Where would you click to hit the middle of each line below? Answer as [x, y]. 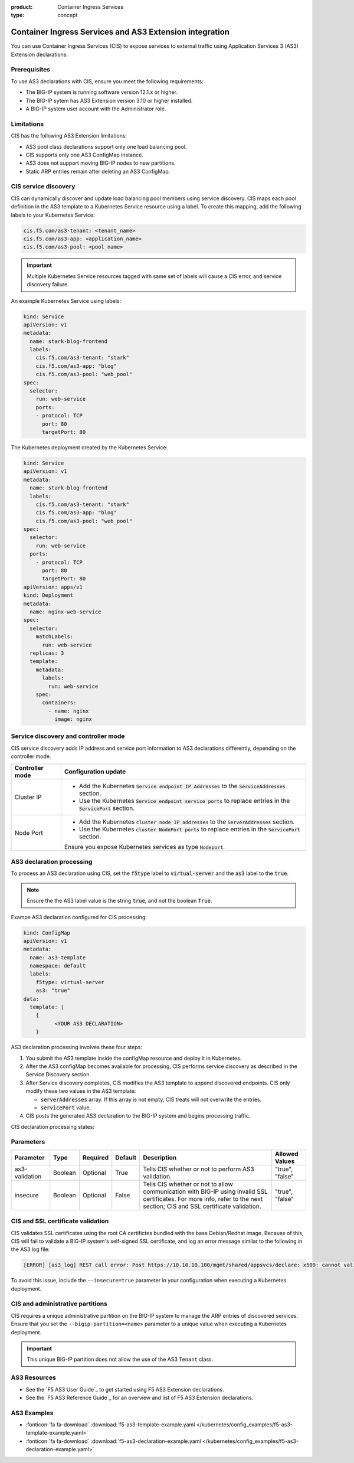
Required [96, 1157]
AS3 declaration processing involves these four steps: [77, 1047]
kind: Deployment [48, 595]
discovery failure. [48, 285]
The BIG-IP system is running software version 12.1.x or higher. [102, 92]
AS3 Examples [32, 1413]
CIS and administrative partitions [59, 1304]
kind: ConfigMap [47, 933]
